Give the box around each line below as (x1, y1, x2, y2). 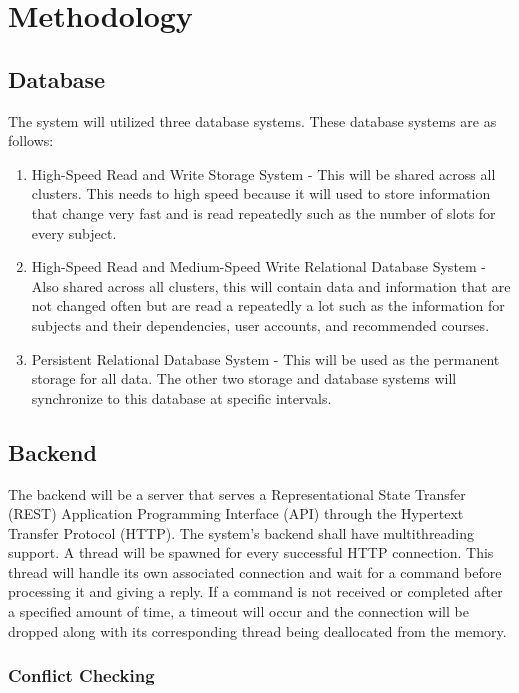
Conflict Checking (8, 663, 155, 688)
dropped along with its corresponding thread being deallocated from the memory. (8, 620, 507, 641)
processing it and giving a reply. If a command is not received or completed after (8, 581, 503, 602)
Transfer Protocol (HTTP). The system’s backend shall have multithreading (8, 522, 475, 543)
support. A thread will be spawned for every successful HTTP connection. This (8, 542, 494, 563)
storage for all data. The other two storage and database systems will (31, 368, 457, 389)
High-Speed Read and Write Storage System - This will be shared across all (31, 163, 496, 184)
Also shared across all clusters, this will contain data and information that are (31, 275, 511, 296)
